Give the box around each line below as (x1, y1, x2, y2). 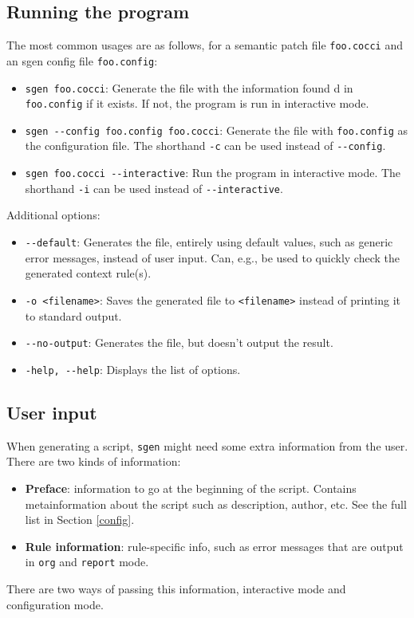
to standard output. (25, 307, 122, 324)
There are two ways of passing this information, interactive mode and (6, 580, 346, 596)
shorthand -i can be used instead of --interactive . (25, 179, 283, 196)
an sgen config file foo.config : (6, 52, 158, 69)
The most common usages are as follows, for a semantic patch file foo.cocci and (6, 37, 403, 53)
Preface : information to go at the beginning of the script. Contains (25, 479, 357, 496)
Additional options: (6, 207, 101, 223)
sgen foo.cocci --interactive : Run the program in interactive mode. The (25, 164, 401, 181)
